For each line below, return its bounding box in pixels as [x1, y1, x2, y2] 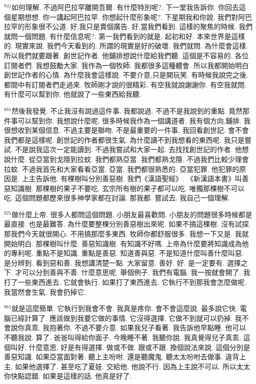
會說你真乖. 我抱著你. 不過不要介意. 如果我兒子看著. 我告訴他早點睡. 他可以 [4, 322, 246, 333]
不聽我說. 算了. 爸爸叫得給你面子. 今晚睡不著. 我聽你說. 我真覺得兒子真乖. [4, 332, 241, 342]
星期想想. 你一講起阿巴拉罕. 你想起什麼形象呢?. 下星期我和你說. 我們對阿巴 [10, 11, 252, 22]
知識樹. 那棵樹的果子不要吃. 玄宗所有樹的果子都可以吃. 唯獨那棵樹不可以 [10, 183, 245, 193]
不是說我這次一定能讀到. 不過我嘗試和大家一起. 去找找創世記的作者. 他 [15, 144, 242, 154]
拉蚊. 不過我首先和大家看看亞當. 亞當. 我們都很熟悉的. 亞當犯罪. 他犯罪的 [4, 163, 239, 174]
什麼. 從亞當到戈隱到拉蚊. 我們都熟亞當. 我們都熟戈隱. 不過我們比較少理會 [10, 154, 249, 164]
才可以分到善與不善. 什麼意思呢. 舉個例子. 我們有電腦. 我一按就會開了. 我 [15, 267, 251, 277]
